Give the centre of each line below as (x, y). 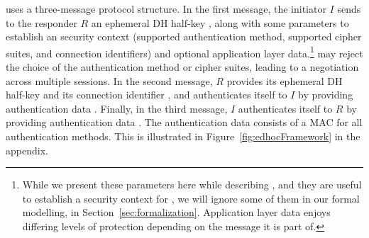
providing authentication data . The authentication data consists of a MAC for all (184, 122)
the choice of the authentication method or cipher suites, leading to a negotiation (182, 67)
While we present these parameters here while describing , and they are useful (192, 185)
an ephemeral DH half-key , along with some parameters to (220, 22)
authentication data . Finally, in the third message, (117, 108)
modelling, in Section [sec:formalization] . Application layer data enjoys (176, 212)
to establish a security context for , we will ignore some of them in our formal (191, 198)
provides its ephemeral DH (285, 80)
